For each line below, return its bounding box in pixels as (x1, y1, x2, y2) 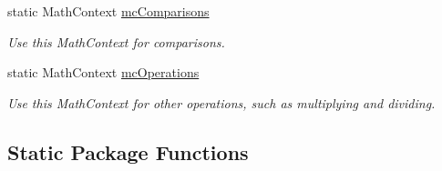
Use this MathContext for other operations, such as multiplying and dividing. (7, 93, 436, 112)
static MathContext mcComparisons (7, 2, 210, 20)
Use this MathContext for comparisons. (7, 32, 225, 51)
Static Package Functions (7, 137, 249, 166)
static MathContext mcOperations (7, 63, 200, 82)
